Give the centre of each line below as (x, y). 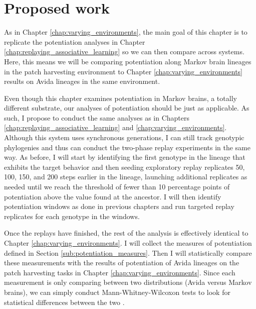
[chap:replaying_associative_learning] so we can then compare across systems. (124, 51)
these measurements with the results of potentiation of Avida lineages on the (122, 263)
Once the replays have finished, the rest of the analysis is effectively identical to (126, 233)
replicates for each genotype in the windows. (72, 216)
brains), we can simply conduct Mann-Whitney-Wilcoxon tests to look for (117, 292)
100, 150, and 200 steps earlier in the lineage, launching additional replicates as (126, 177)
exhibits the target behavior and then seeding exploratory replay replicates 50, (124, 167)
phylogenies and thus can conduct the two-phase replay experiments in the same (127, 147)
